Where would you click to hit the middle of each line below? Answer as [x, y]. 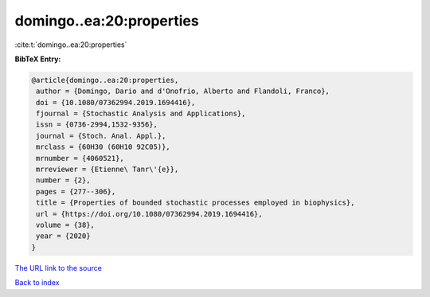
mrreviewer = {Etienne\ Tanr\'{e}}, [107, 170]
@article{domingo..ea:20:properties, [105, 80]
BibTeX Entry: [38, 59]
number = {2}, [63, 180]
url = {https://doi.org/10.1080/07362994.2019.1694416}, [149, 214]
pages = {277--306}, [76, 191]
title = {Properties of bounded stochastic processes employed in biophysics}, [195, 203]
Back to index [37, 283]
